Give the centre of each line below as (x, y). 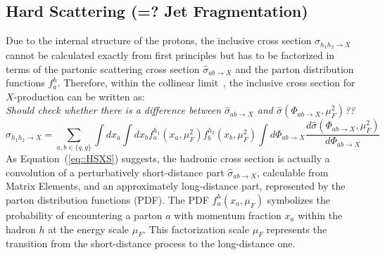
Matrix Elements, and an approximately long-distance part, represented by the (176, 186)
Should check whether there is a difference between (114, 110)
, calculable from (292, 172)
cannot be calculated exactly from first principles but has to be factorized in (170, 55)
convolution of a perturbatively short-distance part (115, 172)
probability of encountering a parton (84, 215)
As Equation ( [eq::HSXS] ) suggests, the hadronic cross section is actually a (168, 158)
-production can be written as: (79, 96)
